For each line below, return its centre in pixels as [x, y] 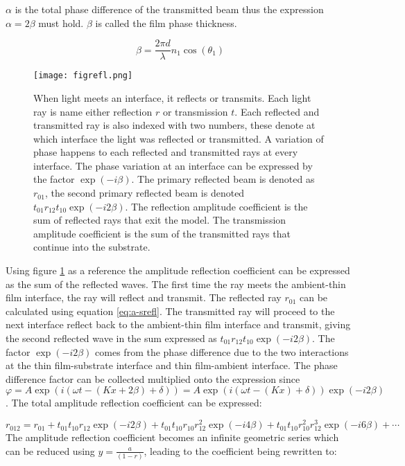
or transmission [195, 111]
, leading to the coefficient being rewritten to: [240, 450]
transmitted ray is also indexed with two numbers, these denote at [174, 125]
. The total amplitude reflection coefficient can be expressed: [134, 403]
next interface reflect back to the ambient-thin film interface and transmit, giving [178, 324]
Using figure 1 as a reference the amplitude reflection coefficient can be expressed [178, 270]
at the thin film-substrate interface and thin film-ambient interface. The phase [172, 365]
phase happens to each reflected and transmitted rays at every [166, 152]
